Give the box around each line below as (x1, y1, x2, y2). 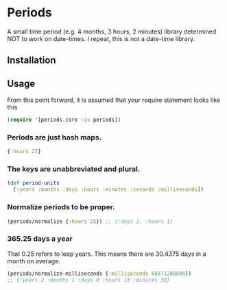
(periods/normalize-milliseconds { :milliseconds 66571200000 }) (7, 270, 192, 277)
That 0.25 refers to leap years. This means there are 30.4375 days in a (7, 250, 206, 258)
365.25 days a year (7, 234, 73, 243)
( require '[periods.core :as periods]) (7, 116, 121, 124)
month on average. (7, 256, 60, 265)
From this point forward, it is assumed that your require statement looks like (7, 96, 221, 104)
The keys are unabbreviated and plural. (7, 164, 141, 174)
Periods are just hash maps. (7, 132, 102, 142)
